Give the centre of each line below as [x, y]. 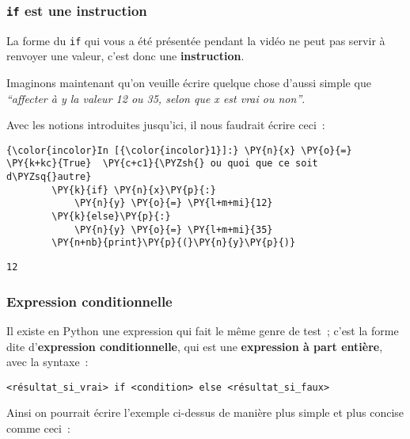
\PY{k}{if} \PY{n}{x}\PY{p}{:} [134, 190]
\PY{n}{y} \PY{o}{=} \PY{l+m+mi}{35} [173, 229]
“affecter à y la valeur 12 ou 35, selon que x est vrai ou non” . [156, 98]
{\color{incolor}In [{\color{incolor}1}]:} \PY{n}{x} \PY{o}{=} [179, 150]
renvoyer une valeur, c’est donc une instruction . [125, 56]
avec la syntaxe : [47, 362]
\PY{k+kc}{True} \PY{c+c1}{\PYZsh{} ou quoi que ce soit [162, 164]
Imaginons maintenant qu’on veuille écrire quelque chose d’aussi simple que [189, 83]
